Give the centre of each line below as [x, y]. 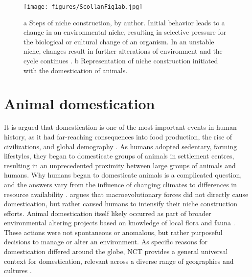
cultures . [18, 270]
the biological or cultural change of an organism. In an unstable [119, 41]
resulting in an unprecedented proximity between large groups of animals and [120, 165]
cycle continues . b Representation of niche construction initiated [121, 61]
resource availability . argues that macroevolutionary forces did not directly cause [126, 194]
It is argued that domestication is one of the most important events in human [120, 127]
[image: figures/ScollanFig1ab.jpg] [83, 7]
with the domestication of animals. [76, 70]
